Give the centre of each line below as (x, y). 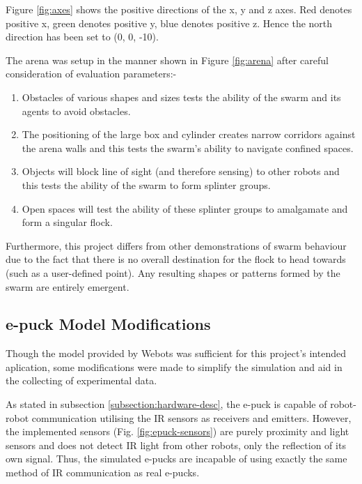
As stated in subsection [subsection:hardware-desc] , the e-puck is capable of (166, 404)
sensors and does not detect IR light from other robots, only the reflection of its (176, 445)
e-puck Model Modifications (108, 324)
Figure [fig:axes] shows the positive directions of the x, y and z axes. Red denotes (179, 9)
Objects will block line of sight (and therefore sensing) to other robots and (181, 171)
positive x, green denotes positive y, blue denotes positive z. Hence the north (169, 23)
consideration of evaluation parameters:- (91, 74)
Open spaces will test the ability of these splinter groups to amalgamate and (185, 208)
